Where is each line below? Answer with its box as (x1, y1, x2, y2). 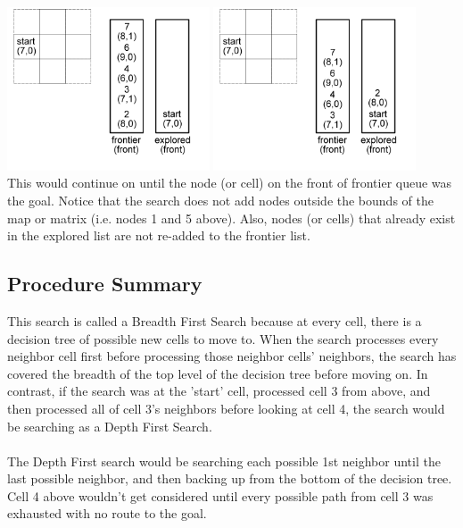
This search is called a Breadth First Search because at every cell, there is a (7, 311, 422, 330)
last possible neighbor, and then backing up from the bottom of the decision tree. (7, 469, 452, 488)
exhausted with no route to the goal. (7, 504, 207, 523)
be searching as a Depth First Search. (7, 416, 212, 435)
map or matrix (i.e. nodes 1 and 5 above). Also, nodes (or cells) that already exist (7, 208, 456, 227)
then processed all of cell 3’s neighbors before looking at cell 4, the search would (7, 398, 445, 417)
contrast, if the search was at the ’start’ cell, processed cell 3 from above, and (7, 381, 431, 400)
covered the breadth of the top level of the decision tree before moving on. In (7, 364, 428, 382)
